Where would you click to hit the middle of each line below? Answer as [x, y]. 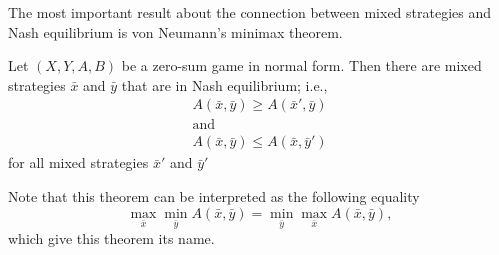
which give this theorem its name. [111, 238]
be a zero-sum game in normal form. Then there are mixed [301, 65]
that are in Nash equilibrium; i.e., [224, 84]
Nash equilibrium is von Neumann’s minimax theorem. [175, 31]
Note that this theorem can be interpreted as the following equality [214, 196]
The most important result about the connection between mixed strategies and [250, 12]
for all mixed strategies [78, 162]
